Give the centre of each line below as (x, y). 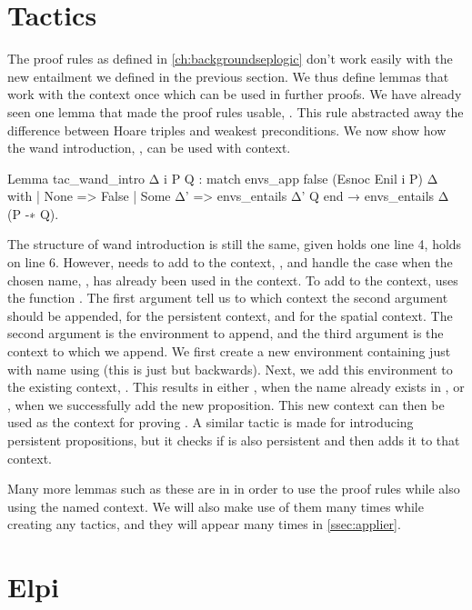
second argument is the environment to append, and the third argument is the (226, 333)
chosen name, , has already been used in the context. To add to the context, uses (233, 280)
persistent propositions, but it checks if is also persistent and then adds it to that (234, 440)
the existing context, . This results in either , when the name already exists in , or (236, 387)
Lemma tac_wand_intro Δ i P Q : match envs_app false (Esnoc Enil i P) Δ (223, 178)
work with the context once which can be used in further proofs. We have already (235, 94)
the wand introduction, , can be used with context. (149, 148)
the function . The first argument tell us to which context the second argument (228, 298)
